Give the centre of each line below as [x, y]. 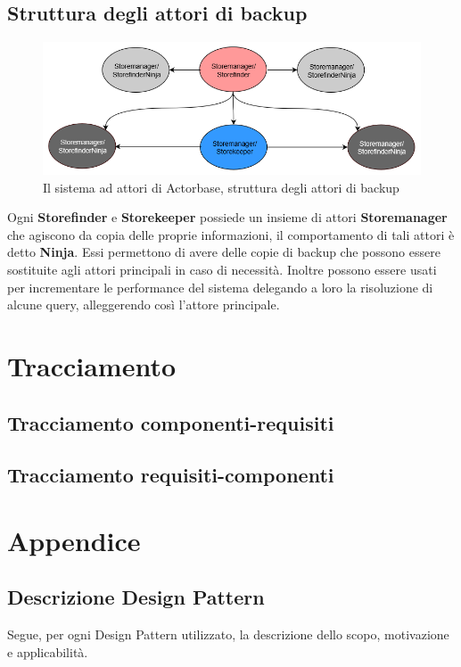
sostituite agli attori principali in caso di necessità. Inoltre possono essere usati [222, 269]
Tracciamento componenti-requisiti [171, 422]
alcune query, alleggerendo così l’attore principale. [144, 305]
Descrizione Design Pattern [136, 597]
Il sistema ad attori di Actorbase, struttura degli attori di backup [221, 187]
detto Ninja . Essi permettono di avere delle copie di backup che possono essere [224, 252]
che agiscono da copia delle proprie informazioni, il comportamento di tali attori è [231, 234]
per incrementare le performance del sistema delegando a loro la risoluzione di [220, 287]
